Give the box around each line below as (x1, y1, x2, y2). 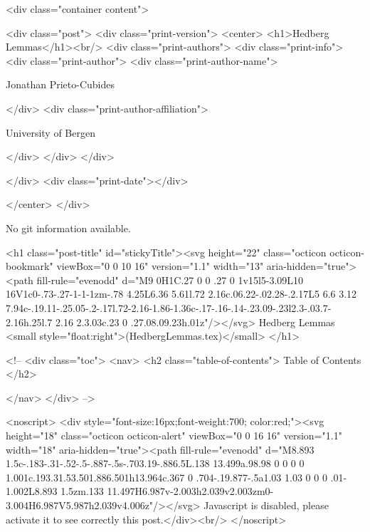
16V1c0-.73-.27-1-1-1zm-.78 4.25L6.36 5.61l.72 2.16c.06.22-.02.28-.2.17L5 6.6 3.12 (6, 286, 357, 301)
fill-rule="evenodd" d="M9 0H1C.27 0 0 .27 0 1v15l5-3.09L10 (36, 272, 304, 287)
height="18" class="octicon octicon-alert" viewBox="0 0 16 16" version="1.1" (6, 428, 342, 443)
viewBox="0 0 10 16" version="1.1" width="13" (56, 259, 264, 273)
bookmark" (6, 259, 53, 273)
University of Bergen (6, 125, 95, 140)
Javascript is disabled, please (203, 498, 329, 513)
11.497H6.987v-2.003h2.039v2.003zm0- (107, 484, 274, 499)
